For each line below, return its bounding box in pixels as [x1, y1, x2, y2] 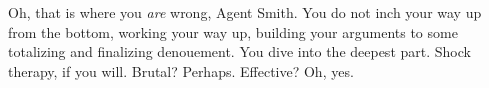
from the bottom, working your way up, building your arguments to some [8, 21, 458, 42]
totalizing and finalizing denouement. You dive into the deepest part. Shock [8, 41, 471, 62]
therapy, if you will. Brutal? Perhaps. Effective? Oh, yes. [8, 60, 354, 81]
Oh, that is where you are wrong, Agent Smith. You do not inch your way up [8, 2, 482, 22]
